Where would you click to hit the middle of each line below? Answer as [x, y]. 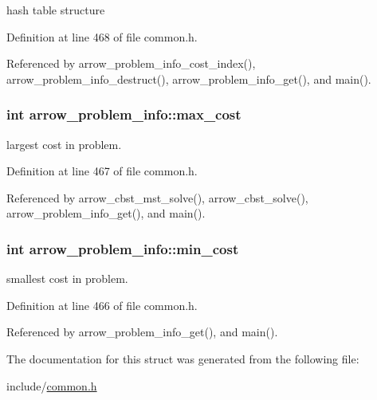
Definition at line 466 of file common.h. [102, 305]
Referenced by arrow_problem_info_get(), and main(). [142, 332]
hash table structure [56, 10]
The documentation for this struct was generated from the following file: [183, 358]
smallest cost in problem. [67, 278]
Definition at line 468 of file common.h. [102, 36]
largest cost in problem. [64, 144]
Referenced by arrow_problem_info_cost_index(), [131, 63]
